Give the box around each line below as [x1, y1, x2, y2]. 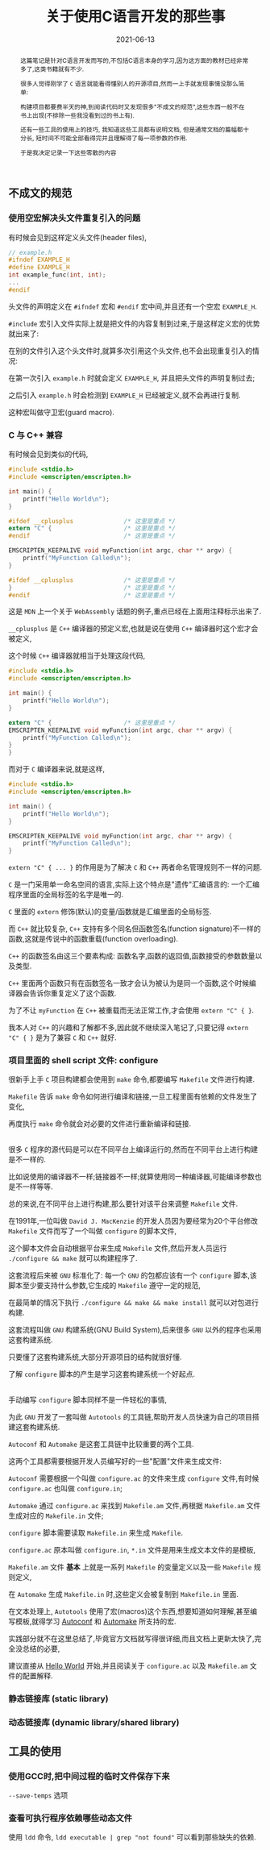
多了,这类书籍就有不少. [19, 64, 85, 73]
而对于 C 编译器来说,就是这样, [8, 764, 106, 774]
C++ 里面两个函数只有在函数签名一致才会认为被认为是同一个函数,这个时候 [8, 979, 250, 988]
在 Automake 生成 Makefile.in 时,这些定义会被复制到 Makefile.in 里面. [8, 1590, 239, 1599]
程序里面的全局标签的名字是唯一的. [8, 890, 124, 900]
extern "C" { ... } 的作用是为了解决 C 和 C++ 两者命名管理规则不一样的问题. [8, 863, 263, 872]
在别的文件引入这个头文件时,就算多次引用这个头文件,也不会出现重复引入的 [8, 346, 253, 355]
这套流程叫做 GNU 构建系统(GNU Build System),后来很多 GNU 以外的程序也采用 [8, 1325, 262, 1335]
